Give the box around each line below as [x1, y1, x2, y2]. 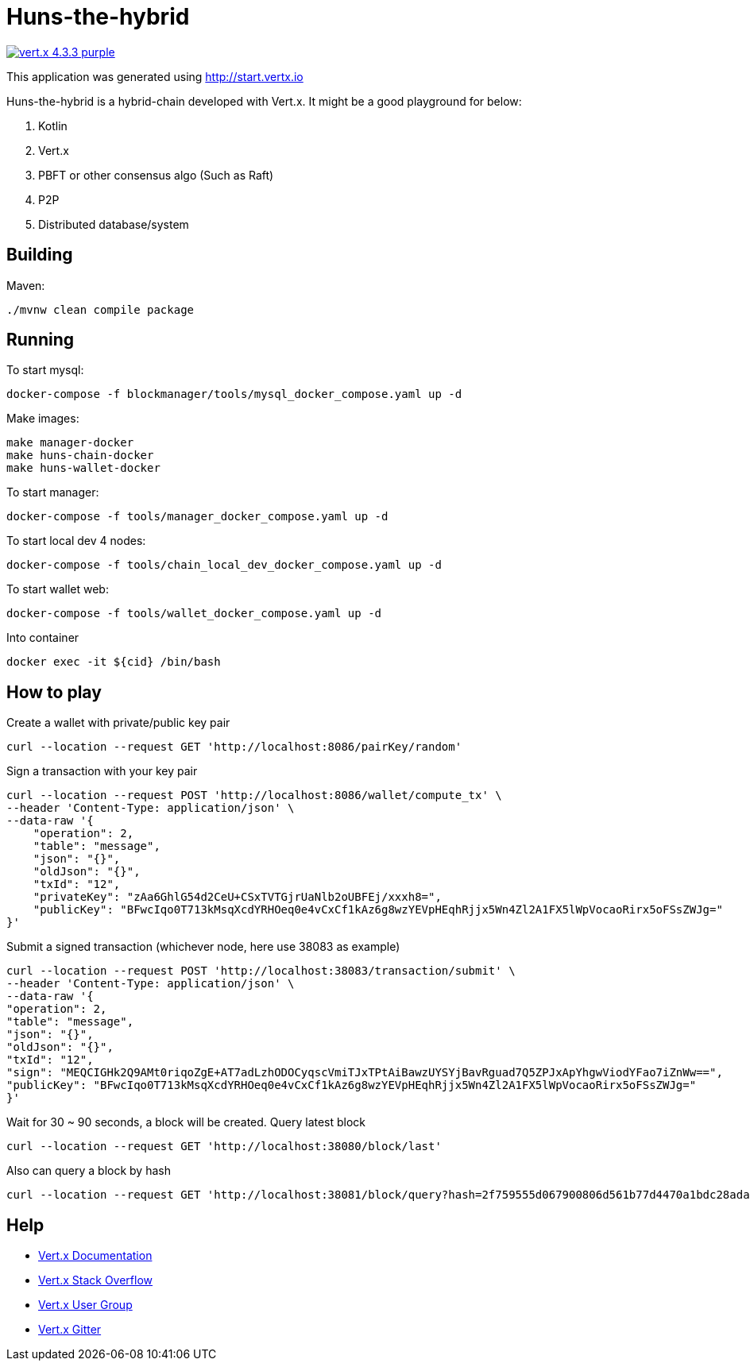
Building [6, 245, 73, 265]
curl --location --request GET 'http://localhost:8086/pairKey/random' [6, 740, 462, 754]
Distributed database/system [38, 217, 189, 231]
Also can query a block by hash [6, 1164, 171, 1178]
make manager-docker [6, 436, 134, 450]
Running [6, 330, 75, 350]
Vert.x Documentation [38, 1249, 153, 1263]
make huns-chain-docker [6, 449, 154, 462]
